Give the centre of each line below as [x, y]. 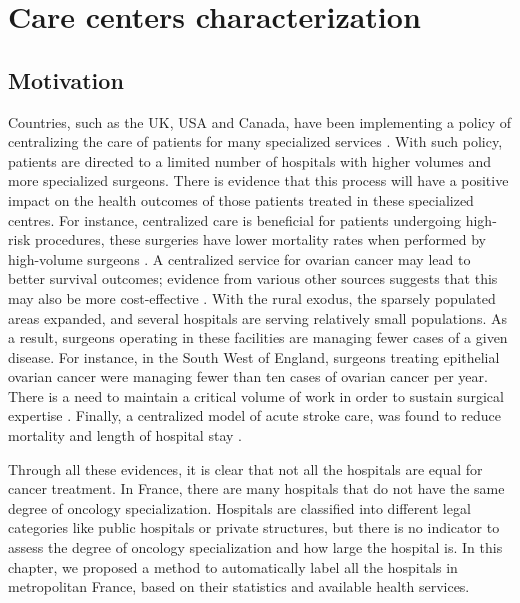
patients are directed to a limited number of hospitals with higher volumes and [250, 160]
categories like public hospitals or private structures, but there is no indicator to [254, 527]
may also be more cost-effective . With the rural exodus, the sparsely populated [252, 297]
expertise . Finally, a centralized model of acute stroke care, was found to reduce [254, 415]
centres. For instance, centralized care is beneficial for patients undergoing [235, 219]
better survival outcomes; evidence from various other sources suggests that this [253, 278]
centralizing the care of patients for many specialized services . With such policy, [255, 141]
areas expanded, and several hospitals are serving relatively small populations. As [257, 317]
